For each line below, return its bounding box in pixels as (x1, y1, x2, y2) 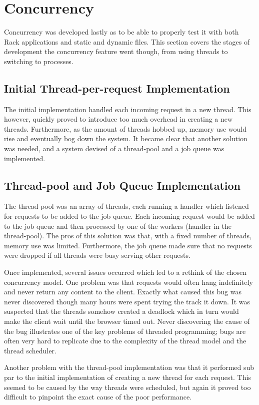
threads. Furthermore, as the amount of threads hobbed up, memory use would (4, 123, 246, 134)
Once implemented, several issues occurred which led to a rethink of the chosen (4, 267, 247, 277)
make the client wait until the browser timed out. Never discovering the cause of (4, 316, 250, 326)
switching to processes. (4, 56, 73, 66)
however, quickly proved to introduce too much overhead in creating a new (4, 114, 233, 124)
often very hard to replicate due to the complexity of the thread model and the (4, 335, 246, 346)
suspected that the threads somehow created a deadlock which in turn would (4, 306, 239, 316)
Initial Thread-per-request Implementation (4, 80, 230, 96)
